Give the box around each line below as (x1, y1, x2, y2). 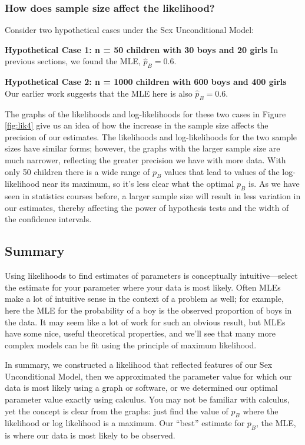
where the (243, 404, 279, 417)
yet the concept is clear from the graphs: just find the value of (5, 404, 228, 417)
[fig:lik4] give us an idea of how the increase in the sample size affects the (5, 119, 268, 131)
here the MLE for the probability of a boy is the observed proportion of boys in (5, 304, 292, 316)
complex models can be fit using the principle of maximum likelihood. (5, 338, 257, 351)
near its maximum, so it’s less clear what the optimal (42, 177, 234, 190)
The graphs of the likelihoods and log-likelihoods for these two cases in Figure (5, 107, 286, 120)
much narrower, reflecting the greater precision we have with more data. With (5, 153, 286, 166)
